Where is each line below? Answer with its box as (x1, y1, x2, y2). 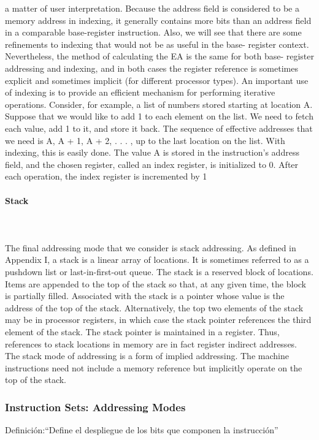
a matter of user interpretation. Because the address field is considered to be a (5, 2, 299, 14)
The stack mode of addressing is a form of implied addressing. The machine (5, 349, 289, 362)
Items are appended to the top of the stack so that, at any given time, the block (5, 277, 307, 290)
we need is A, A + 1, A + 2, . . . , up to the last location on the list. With (5, 134, 285, 146)
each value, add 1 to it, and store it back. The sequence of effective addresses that (5, 121, 313, 134)
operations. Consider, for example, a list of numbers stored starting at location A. (5, 97, 313, 110)
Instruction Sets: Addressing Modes (5, 399, 186, 414)
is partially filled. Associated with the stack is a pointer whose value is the (5, 289, 285, 302)
